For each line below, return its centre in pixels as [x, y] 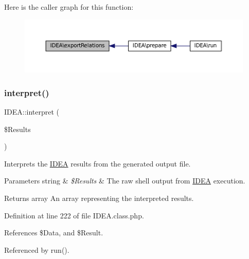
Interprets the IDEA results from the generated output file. [97, 163]
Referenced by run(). [37, 249]
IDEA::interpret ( [32, 112]
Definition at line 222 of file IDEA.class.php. [74, 215]
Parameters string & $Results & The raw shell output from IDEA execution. [125, 181]
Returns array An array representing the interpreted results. [99, 198]
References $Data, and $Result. [54, 233]
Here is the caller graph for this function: [69, 7]
